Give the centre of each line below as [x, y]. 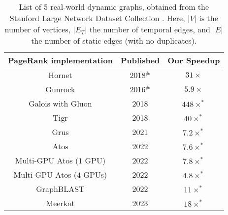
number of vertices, [38, 29]
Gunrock [60, 89]
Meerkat [60, 203]
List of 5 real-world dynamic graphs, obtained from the [114, 7]
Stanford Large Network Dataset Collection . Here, [97, 18]
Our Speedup [194, 60]
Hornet [60, 75]
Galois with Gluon [60, 103]
